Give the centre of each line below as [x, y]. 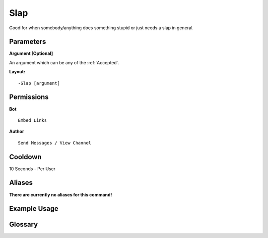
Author [17, 132]
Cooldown [25, 157]
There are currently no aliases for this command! [61, 194]
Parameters [28, 42]
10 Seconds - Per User [32, 169]
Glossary [24, 224]
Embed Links [33, 120]
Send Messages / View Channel [55, 143]
